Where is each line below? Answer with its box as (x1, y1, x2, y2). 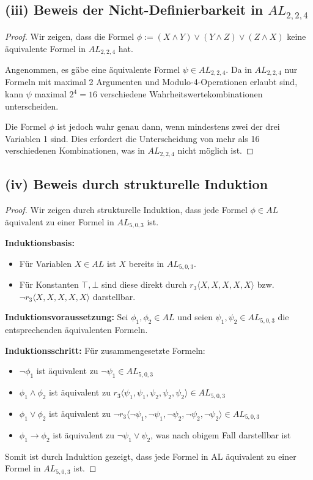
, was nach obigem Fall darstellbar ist (150, 428, 291, 441)
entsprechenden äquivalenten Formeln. (5, 323, 148, 336)
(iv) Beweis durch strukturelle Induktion (5, 174, 268, 193)
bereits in (128, 257, 164, 269)
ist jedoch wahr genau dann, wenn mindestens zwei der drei (57, 120, 280, 133)
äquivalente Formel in (5, 42, 86, 54)
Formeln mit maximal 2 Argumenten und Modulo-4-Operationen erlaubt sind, (5, 75, 298, 88)
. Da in (226, 63, 252, 76)
